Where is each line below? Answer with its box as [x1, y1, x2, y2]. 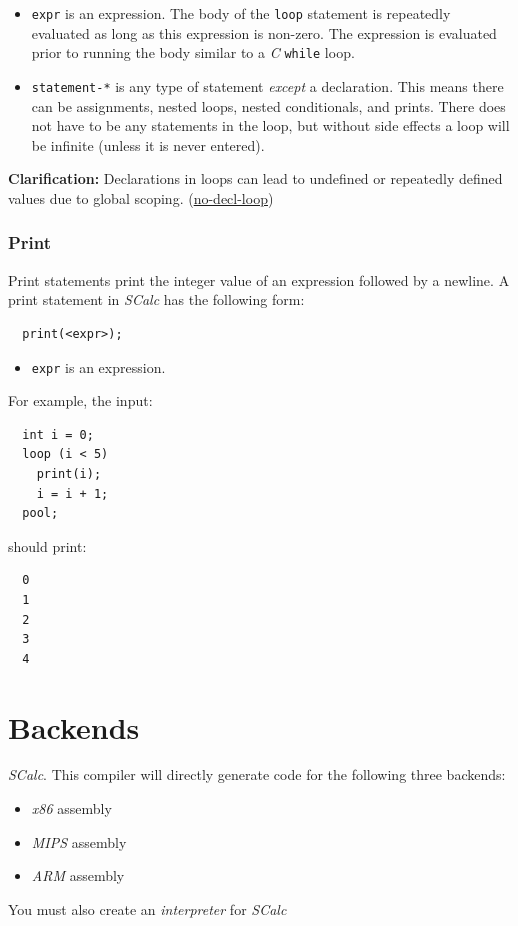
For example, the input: [8, 390, 153, 411]
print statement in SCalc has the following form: [8, 289, 305, 310]
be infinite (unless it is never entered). [31, 134, 265, 155]
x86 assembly [31, 798, 112, 819]
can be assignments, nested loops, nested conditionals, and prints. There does [31, 95, 506, 116]
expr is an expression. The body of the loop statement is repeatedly [31, 3, 451, 23]
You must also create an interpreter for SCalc [8, 898, 287, 919]
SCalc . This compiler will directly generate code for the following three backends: [8, 764, 506, 785]
